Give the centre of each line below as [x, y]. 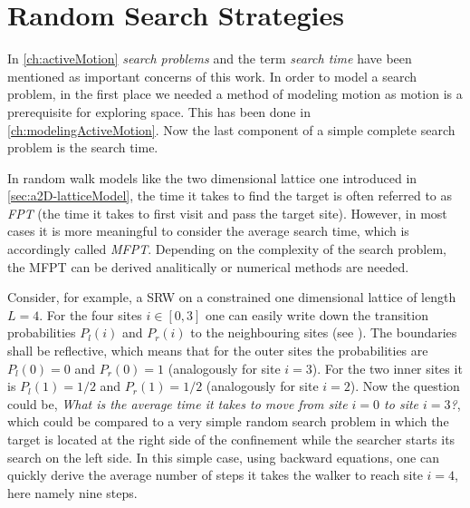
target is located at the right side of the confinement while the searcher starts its [231, 439]
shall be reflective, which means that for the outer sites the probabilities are [218, 351]
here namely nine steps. [72, 492]
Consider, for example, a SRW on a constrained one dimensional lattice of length [232, 297]
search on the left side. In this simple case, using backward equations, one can [223, 457]
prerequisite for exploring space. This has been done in [159, 111]
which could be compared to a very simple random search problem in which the [228, 421]
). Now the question [405, 386]
